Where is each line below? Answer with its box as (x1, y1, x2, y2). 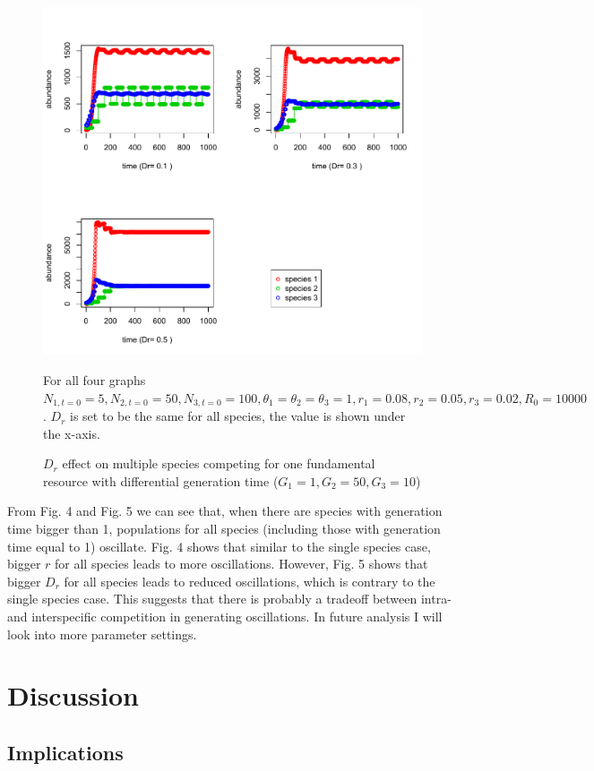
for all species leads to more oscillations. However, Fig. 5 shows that (55, 554, 428, 573)
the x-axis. (43, 424, 100, 442)
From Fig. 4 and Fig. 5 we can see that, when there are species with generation (7, 501, 443, 520)
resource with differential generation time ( (43, 471, 279, 490)
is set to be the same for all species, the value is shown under (70, 407, 406, 425)
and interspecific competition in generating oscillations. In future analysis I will (7, 607, 443, 626)
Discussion (7, 677, 139, 714)
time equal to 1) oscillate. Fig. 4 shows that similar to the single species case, (7, 536, 431, 555)
